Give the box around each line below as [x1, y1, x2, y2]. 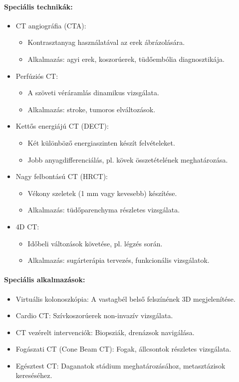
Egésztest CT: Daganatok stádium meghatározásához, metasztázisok [15, 360, 226, 371]
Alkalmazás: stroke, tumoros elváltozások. [27, 104, 156, 114]
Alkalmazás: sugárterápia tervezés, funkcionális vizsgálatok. [27, 255, 210, 265]
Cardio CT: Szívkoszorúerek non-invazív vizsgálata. [15, 310, 173, 321]
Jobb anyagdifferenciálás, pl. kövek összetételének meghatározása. [27, 154, 228, 165]
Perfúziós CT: [15, 70, 58, 81]
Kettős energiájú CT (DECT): [15, 121, 109, 131]
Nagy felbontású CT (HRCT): [15, 171, 108, 182]
